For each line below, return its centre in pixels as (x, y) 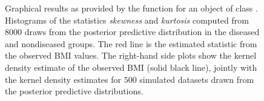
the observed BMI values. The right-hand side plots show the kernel (131, 55)
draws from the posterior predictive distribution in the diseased (142, 32)
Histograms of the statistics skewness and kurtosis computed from (127, 20)
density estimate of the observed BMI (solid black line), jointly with (131, 67)
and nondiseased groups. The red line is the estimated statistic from (131, 43)
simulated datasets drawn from (197, 79)
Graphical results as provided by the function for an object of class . (131, 8)
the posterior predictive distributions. (74, 91)
